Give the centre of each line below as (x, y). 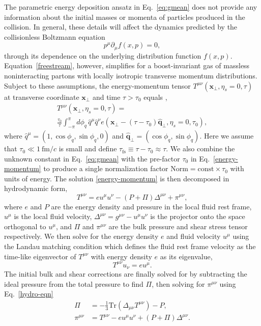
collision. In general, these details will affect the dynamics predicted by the (121, 27)
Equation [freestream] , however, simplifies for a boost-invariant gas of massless (127, 65)
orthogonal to (25, 226)
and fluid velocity (194, 236)
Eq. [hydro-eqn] (29, 294)
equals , (155, 97)
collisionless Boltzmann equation (55, 36)
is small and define (88, 148)
